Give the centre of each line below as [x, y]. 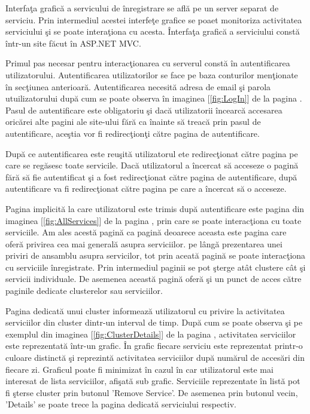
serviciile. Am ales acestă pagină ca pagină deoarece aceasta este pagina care [146, 232]
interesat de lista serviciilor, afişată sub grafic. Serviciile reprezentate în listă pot [153, 381]
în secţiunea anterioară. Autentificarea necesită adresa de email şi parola [138, 86]
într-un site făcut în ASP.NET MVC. [73, 43]
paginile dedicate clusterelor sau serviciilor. [84, 291]
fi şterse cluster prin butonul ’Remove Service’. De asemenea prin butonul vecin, [152, 392]
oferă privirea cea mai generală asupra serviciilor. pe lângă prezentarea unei [144, 243]
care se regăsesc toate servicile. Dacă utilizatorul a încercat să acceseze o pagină [152, 165]
